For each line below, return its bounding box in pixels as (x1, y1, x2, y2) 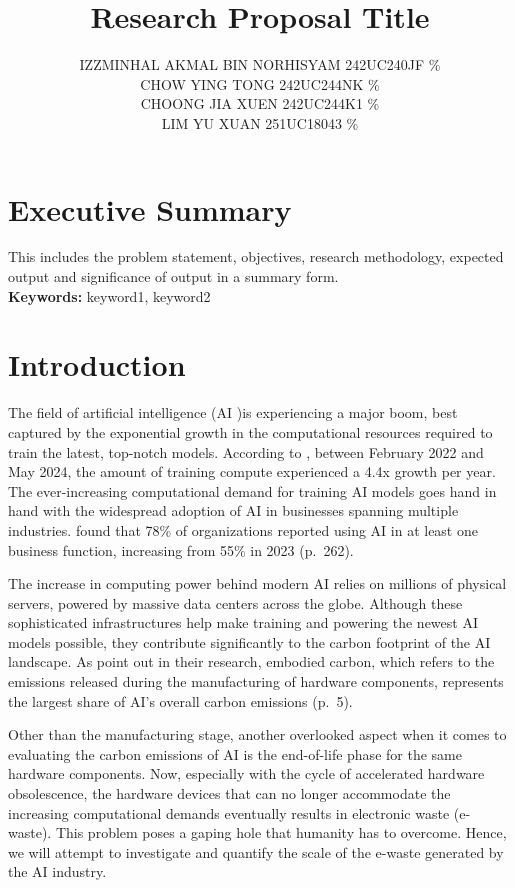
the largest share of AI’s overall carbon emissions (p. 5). (8, 690, 353, 711)
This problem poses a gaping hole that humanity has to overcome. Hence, (55, 822, 507, 843)
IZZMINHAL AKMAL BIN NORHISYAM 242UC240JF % (79, 54, 441, 75)
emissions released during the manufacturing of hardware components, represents (8, 671, 504, 692)
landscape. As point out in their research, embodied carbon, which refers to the (8, 651, 495, 672)
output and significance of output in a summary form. (8, 266, 339, 287)
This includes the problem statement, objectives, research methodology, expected (8, 246, 504, 267)
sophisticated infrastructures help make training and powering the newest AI (8, 612, 478, 633)
